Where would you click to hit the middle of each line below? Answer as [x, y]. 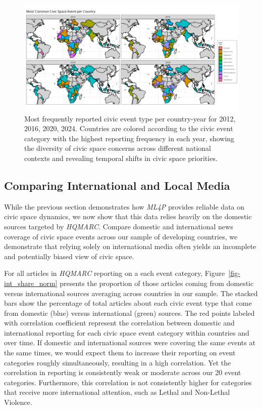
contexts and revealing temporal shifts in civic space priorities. [121, 158]
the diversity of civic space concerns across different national [118, 148]
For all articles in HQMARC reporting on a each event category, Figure [115, 273]
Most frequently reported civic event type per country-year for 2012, [130, 118]
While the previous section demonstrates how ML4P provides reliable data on [124, 206]
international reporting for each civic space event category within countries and [127, 332]
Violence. [18, 402]
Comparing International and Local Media [117, 185]
